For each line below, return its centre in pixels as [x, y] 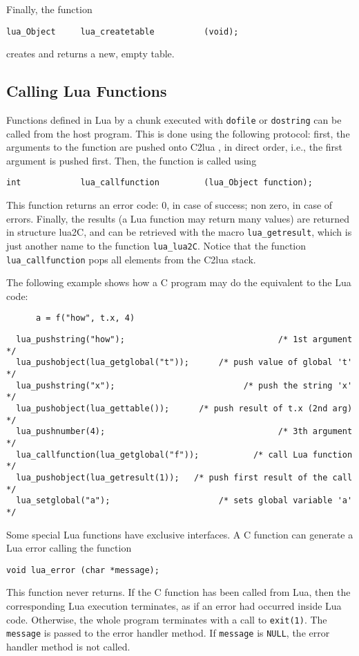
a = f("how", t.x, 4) [85, 318]
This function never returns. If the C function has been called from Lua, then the [178, 592]
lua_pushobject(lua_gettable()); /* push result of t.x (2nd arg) [184, 409]
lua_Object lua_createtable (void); [123, 31]
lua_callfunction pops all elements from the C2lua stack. [131, 259]
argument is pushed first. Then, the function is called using [132, 160]
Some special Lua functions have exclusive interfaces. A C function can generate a [180, 534]
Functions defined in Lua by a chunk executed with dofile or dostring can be [174, 120]
